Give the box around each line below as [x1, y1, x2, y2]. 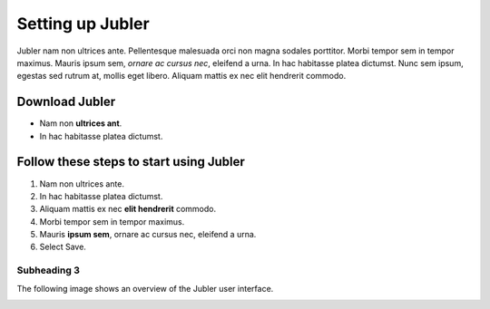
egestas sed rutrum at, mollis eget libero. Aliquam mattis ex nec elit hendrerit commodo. [16, 71, 347, 82]
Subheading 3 [16, 264, 81, 276]
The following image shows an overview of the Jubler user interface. [16, 283, 274, 294]
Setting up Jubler [16, 14, 150, 34]
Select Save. [39, 241, 86, 253]
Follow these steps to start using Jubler [16, 154, 245, 169]
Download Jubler [16, 94, 116, 110]
